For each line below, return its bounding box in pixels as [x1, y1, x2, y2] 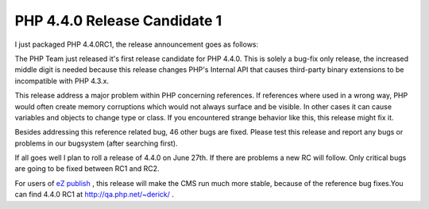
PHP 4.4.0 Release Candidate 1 [14, 12, 222, 29]
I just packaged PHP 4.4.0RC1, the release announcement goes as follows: [14, 40, 259, 49]
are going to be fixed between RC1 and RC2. [14, 164, 160, 173]
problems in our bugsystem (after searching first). [14, 139, 178, 148]
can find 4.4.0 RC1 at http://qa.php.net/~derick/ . [14, 190, 175, 199]
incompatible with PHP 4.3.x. [14, 76, 110, 85]
